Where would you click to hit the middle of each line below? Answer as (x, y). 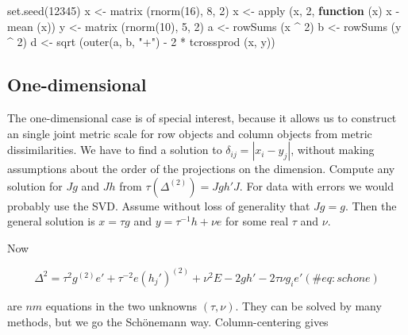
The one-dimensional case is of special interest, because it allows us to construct (202, 117)
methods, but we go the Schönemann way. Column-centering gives (168, 321)
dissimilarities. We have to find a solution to (115, 150)
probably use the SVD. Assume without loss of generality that (159, 205)
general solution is (51, 221)
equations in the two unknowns (121, 305)
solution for (35, 185)
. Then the (371, 205)
